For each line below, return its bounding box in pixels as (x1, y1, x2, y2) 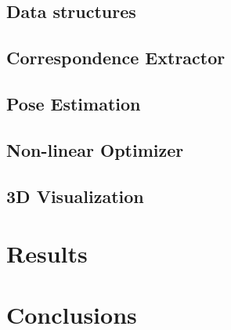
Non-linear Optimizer (6, 137, 184, 161)
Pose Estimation (6, 91, 141, 115)
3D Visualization (6, 183, 144, 208)
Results (6, 238, 88, 270)
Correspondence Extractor (6, 45, 226, 70)
